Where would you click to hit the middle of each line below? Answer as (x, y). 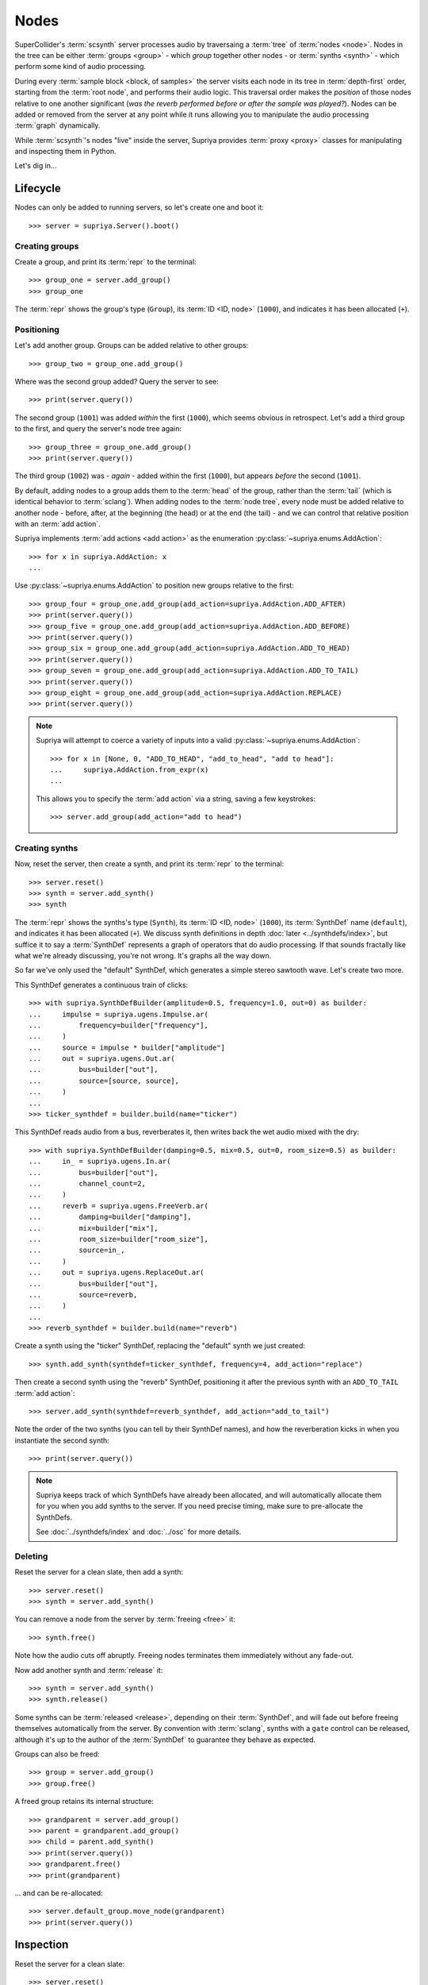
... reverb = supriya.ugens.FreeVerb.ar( (119, 1206)
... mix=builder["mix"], (94, 1228)
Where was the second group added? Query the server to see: (117, 381)
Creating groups (47, 246)
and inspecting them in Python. (65, 152)
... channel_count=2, (88, 1183)
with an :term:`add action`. (57, 523)
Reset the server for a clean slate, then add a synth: (99, 1572)
